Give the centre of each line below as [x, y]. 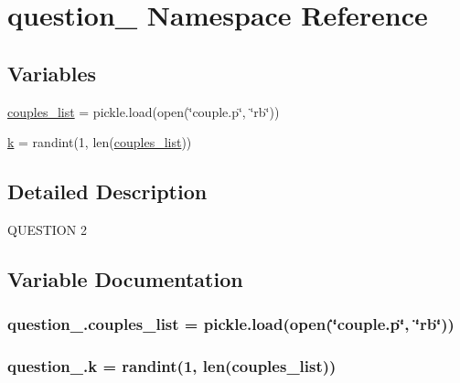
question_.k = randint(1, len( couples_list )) [172, 366]
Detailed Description [107, 191]
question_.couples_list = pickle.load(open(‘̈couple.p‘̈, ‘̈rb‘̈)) [231, 324]
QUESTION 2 [47, 229]
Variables [52, 73]
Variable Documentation [125, 278]
